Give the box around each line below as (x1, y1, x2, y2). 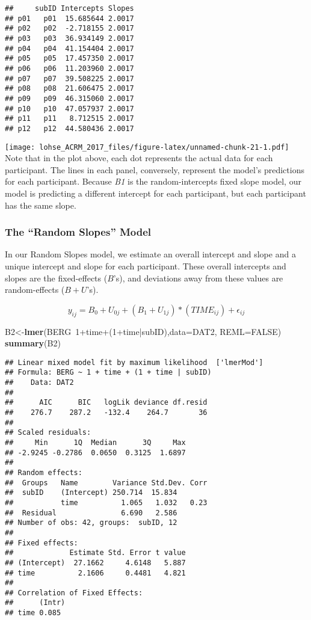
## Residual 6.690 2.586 (5, 508, 177, 517)
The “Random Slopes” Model (5, 224, 152, 239)
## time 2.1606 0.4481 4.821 (5, 568, 186, 577)
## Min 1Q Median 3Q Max (5, 438, 186, 447)
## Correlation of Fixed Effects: (5, 588, 143, 597)
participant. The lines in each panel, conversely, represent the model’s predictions (5, 163, 304, 176)
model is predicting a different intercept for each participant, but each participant (5, 186, 306, 199)
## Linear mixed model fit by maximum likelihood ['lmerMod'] (5, 358, 263, 367)
